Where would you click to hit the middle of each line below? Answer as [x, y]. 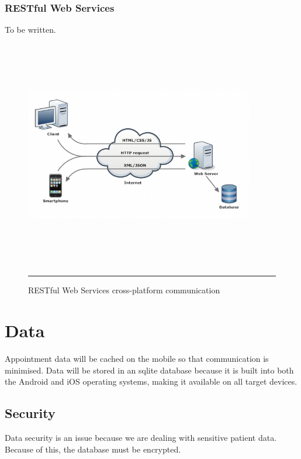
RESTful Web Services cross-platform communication [124, 290]
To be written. [30, 30]
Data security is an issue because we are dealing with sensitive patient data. [141, 438]
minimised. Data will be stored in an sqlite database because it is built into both [149, 370]
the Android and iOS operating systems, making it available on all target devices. [151, 381]
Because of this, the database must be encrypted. [93, 449]
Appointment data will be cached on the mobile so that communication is [137, 359]
